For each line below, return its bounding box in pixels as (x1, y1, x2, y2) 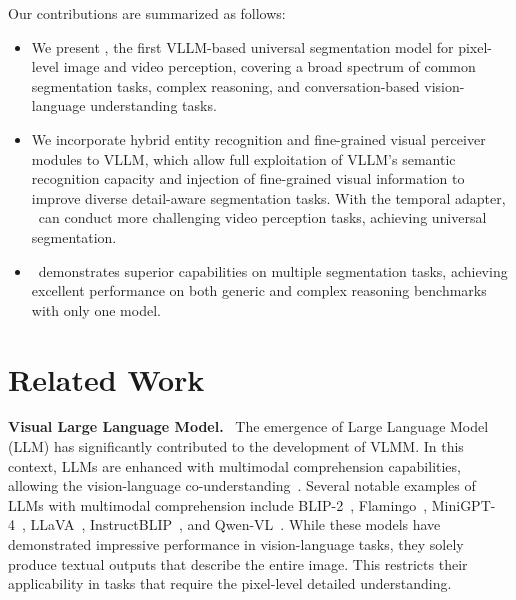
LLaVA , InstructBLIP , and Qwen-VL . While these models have (30, 514, 441, 535)
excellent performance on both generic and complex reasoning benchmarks (31, 280, 487, 301)
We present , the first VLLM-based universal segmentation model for (31, 36, 454, 57)
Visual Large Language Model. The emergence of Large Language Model (8, 416, 489, 437)
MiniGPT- (431, 494, 496, 515)
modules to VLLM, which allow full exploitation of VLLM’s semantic (31, 148, 456, 169)
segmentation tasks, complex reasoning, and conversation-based (31, 75, 420, 96)
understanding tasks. (90, 95, 217, 116)
